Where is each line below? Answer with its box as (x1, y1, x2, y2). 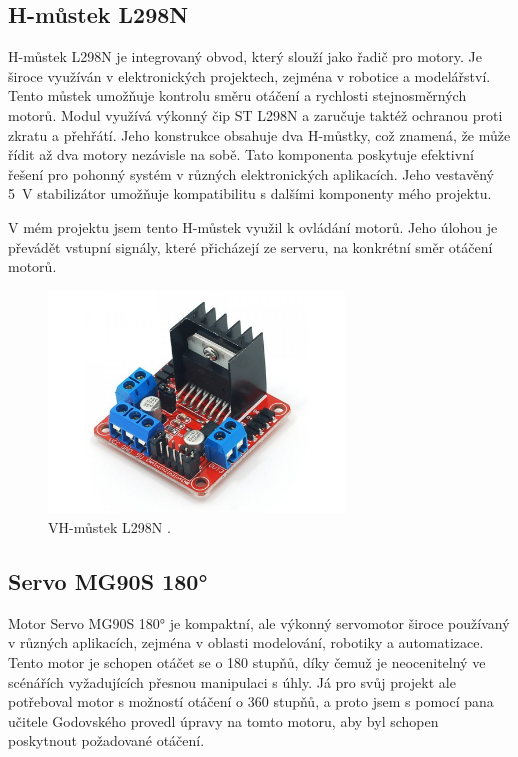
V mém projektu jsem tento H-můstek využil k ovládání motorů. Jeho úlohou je (8, 216, 498, 237)
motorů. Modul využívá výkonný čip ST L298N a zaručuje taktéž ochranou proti (8, 104, 503, 125)
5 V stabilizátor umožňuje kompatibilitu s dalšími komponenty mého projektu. (8, 183, 492, 204)
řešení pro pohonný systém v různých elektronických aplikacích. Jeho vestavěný (8, 163, 494, 184)
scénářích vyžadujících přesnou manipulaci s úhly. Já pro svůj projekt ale (8, 671, 456, 692)
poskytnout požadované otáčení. (8, 730, 205, 751)
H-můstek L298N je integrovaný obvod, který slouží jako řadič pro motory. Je (8, 46, 483, 67)
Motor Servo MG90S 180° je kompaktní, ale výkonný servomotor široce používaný (8, 612, 510, 633)
